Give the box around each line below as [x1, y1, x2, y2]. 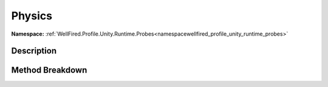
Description [11, 46, 57, 56]
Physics [11, 9, 53, 22]
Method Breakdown [11, 65, 87, 76]
